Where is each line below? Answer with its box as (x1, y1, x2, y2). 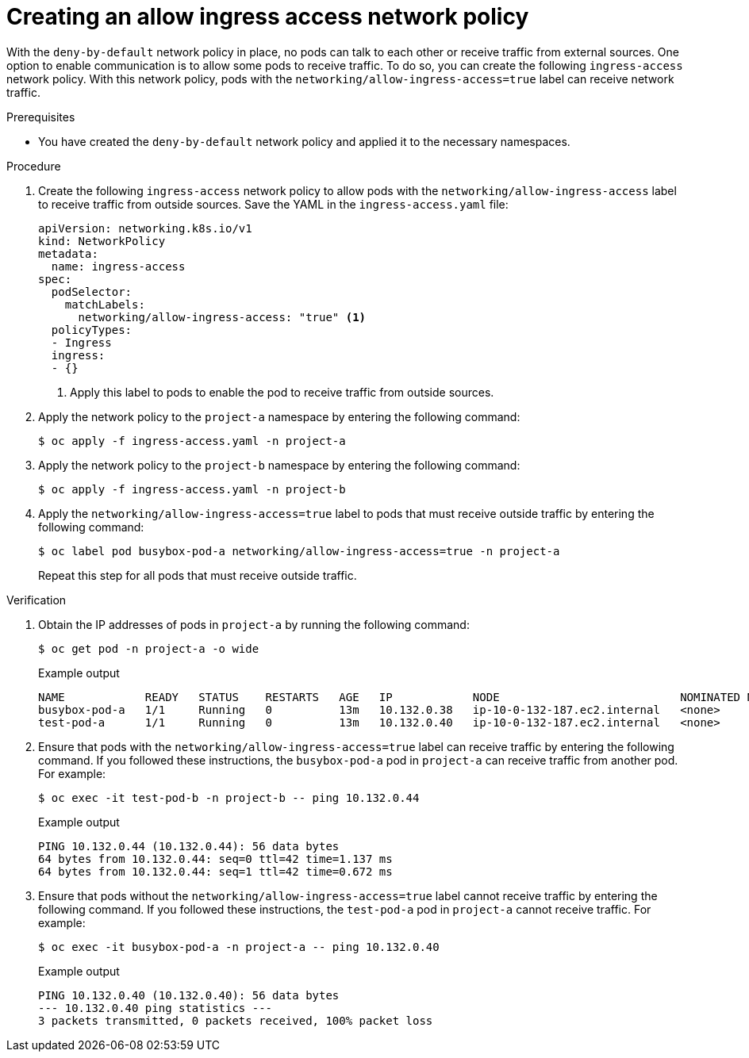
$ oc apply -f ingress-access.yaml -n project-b (38, 482, 346, 496)
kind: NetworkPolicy (38, 234, 166, 247)
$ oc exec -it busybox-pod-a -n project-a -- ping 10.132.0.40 (38, 940, 440, 953)
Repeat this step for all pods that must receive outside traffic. (38, 568, 357, 582)
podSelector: (51, 285, 133, 298)
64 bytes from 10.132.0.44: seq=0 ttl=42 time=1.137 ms (38, 852, 393, 865)
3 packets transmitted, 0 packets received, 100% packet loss (38, 1014, 433, 1027)
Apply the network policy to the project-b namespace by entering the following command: (38, 458, 520, 472)
